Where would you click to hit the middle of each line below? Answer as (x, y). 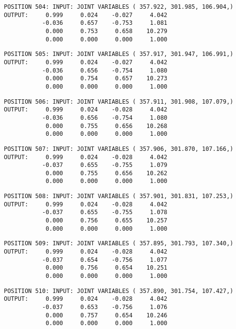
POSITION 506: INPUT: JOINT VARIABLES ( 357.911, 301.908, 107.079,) (119, 101)
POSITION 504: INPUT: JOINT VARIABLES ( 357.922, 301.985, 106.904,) (119, 7)
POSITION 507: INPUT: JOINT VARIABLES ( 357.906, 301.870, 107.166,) (119, 149)
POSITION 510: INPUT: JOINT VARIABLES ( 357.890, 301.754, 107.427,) (119, 291)
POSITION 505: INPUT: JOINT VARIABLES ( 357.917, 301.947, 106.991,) (119, 54)
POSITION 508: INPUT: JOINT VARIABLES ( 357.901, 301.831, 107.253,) (119, 196)
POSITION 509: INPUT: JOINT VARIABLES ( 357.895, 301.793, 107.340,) (119, 244)
